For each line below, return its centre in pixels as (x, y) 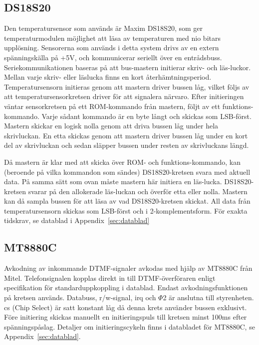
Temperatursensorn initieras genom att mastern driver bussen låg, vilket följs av (127, 86)
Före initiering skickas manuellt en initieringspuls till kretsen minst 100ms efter (126, 317)
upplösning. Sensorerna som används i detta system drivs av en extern (112, 48)
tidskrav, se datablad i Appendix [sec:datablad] (77, 220)
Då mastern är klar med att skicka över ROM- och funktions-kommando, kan (123, 162)
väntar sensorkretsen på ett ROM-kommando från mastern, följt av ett (112, 106)
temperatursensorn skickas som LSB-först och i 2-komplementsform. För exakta (126, 210)
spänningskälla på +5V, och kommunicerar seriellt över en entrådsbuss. (113, 57)
